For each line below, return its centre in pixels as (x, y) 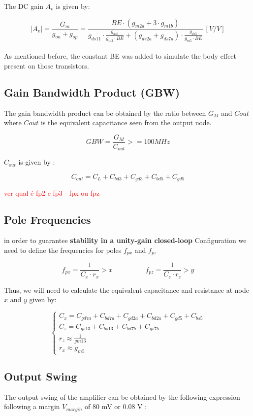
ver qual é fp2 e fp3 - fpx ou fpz (52, 193)
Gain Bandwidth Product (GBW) (92, 92)
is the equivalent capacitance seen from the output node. (126, 122)
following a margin (32, 406)
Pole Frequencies (47, 220)
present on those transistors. (47, 65)
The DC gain (24, 6)
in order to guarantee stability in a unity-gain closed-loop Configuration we (125, 240)
